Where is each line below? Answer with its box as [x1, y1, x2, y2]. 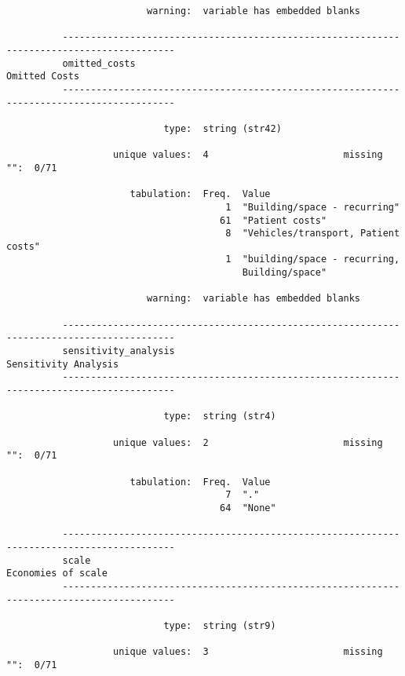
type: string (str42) [163, 122, 282, 134]
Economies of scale [6, 568, 108, 579]
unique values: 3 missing [113, 646, 383, 658]
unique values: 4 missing [113, 149, 383, 161]
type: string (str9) [163, 619, 276, 631]
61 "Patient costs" [220, 214, 327, 226]
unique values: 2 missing [113, 437, 383, 448]
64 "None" [220, 502, 276, 513]
